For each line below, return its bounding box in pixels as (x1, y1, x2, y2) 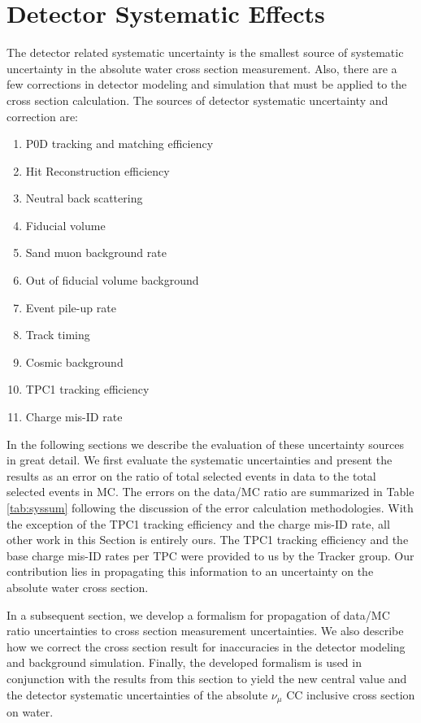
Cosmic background (25, 353, 124, 370)
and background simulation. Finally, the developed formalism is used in (7, 654, 362, 671)
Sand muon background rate (25, 244, 167, 261)
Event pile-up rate (25, 298, 116, 316)
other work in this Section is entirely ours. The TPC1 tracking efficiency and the (7, 531, 409, 548)
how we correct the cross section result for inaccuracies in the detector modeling (7, 638, 406, 655)
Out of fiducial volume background (25, 272, 199, 289)
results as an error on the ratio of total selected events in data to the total (7, 467, 376, 484)
